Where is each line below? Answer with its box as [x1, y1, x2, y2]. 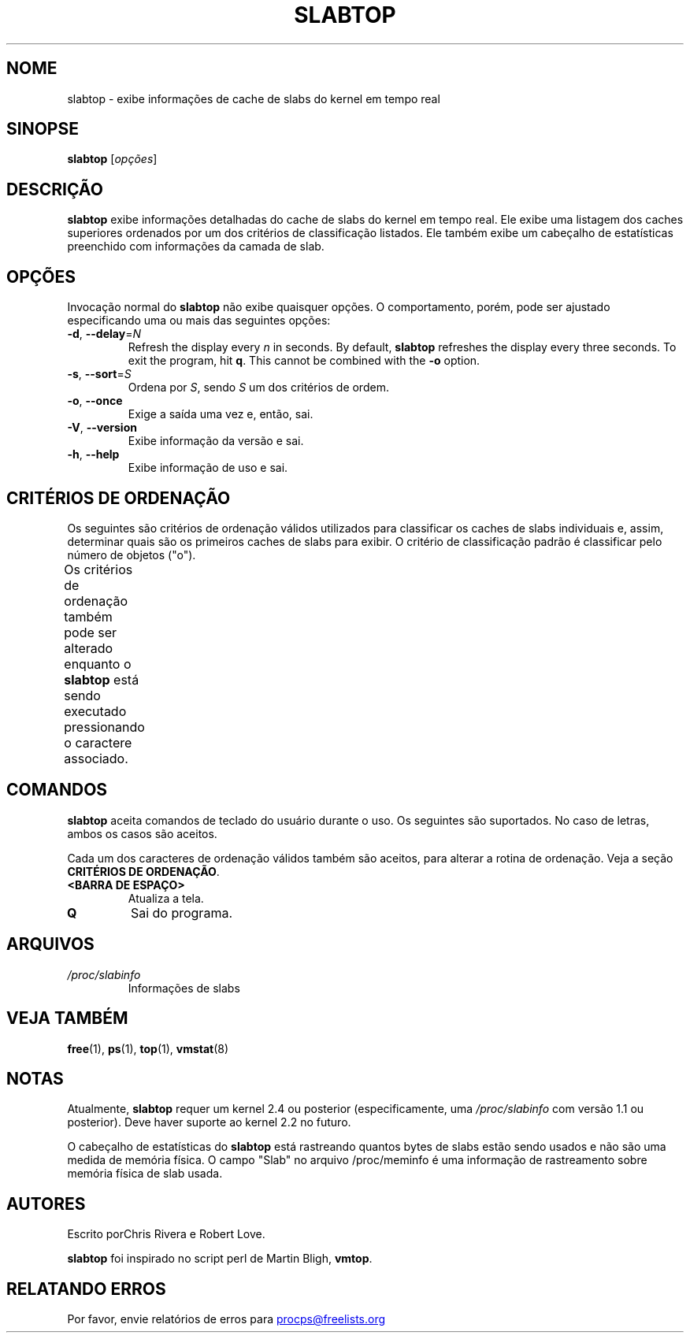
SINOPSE [6, 119, 79, 139]
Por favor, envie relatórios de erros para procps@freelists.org [67, 1312, 386, 1326]
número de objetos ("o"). [67, 547, 196, 562]
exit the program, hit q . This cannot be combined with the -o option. [128, 354, 480, 368]
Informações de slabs [128, 981, 240, 995]
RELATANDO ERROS [6, 1278, 166, 1299]
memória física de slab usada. [67, 1167, 223, 1181]
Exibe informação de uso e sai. [128, 461, 288, 475]
